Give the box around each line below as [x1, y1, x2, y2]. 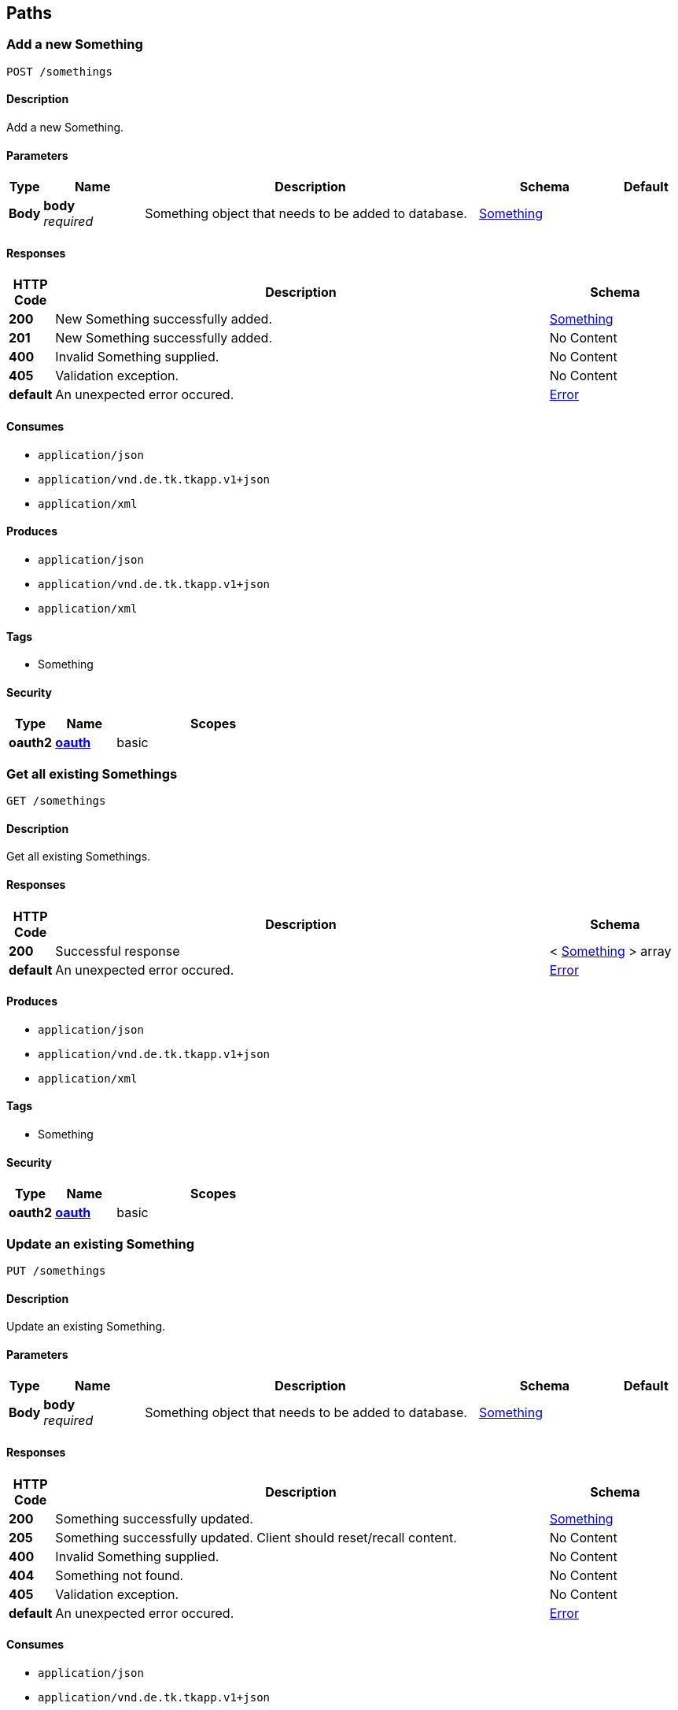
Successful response [55, 942, 180, 959]
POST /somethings [6, 65, 112, 78]
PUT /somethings [6, 1264, 106, 1277]
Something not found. [55, 1567, 184, 1583]
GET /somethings [6, 794, 106, 808]
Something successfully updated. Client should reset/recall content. [55, 1529, 457, 1545]
